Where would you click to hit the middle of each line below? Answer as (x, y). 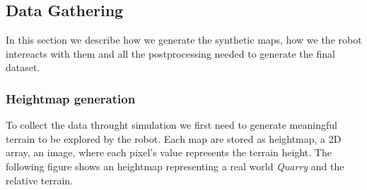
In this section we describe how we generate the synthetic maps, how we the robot (184, 40)
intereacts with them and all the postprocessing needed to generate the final (170, 53)
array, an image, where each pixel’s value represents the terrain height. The (169, 152)
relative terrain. (40, 180)
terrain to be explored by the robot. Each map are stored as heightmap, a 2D (174, 138)
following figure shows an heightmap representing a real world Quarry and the (175, 166)
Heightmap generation (71, 98)
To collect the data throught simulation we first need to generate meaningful (171, 125)
